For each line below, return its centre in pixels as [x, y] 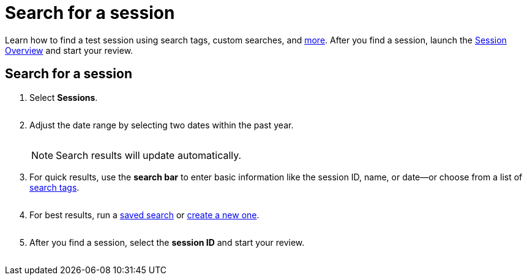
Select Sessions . [64, 97]
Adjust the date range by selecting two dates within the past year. [162, 125]
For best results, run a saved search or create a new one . [144, 215]
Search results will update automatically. [149, 155]
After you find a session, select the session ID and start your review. [167, 242]
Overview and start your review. [69, 50]
